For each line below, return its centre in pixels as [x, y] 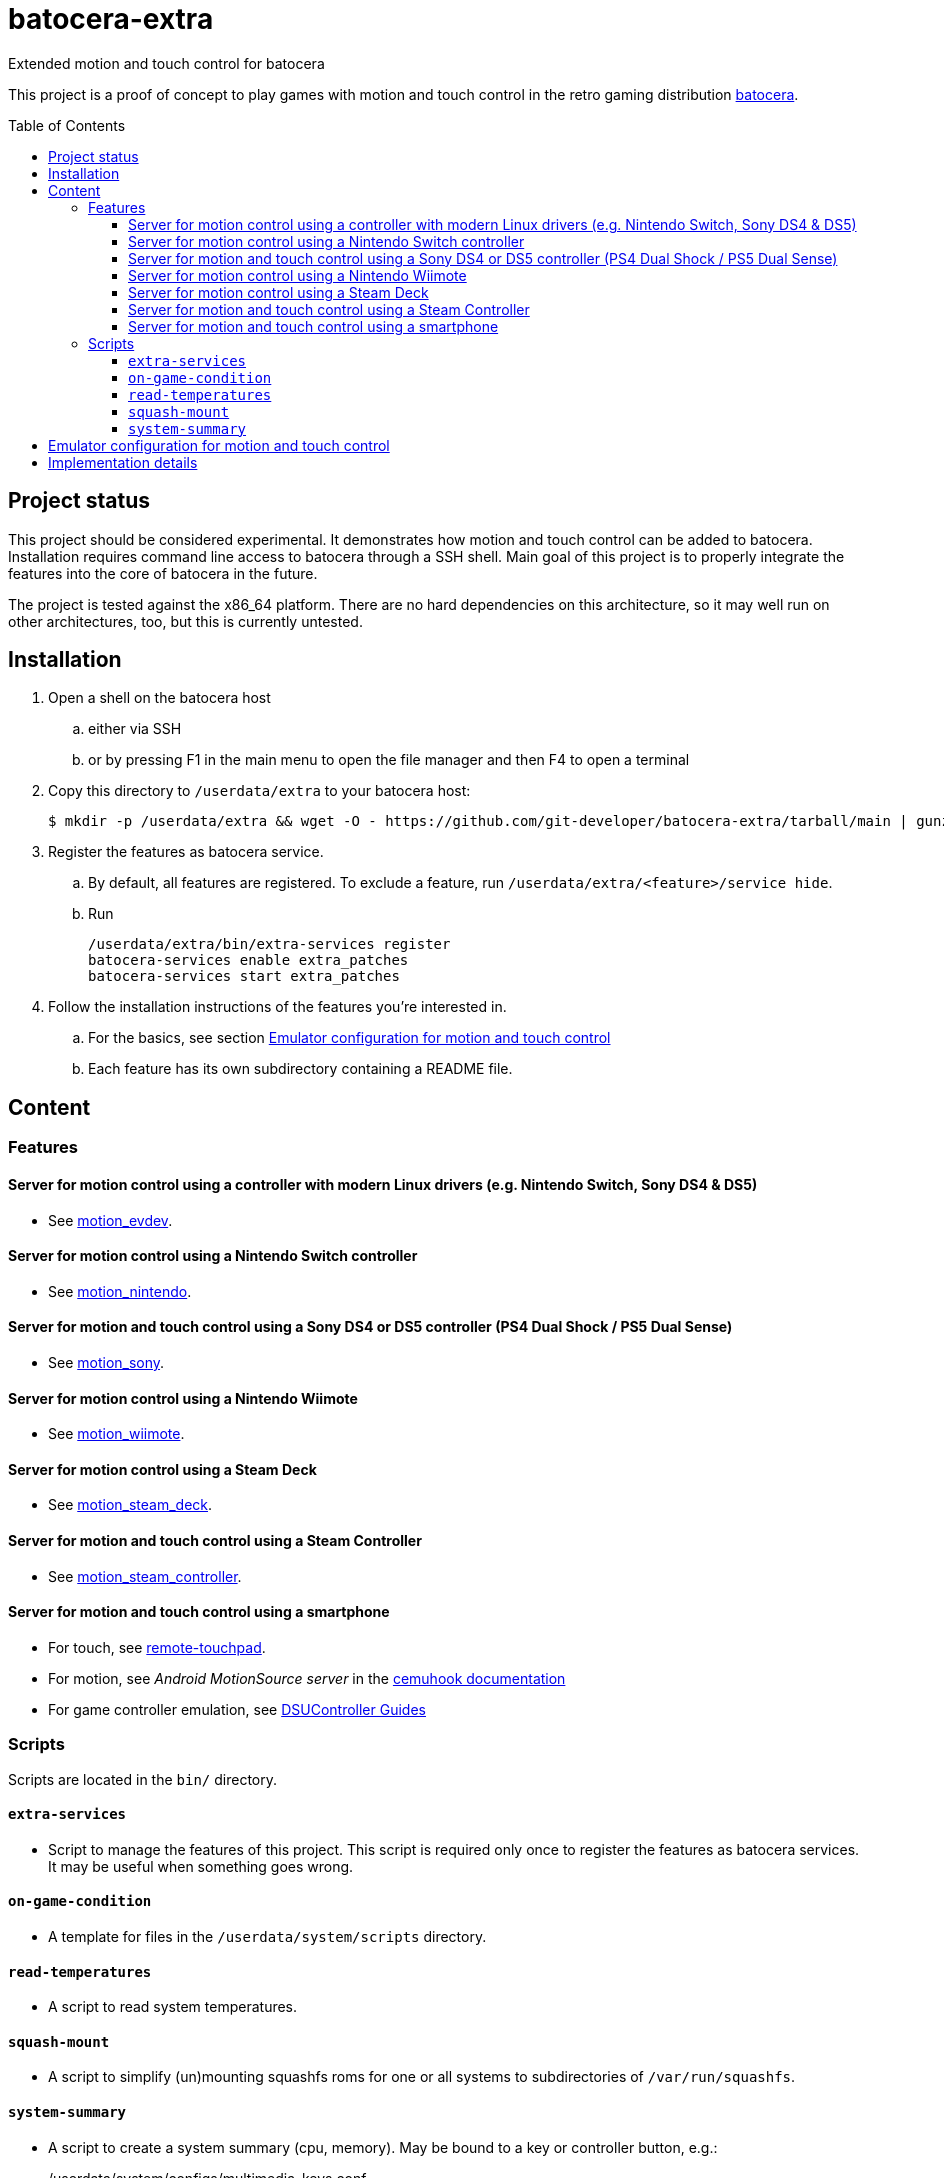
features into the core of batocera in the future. [163, 573]
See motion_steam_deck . [130, 1505]
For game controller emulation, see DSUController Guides [237, 1709]
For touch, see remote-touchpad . [157, 1647]
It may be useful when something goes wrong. [201, 1866]
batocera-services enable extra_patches [248, 960]
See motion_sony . [106, 1362]
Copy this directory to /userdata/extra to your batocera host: [259, 791]
